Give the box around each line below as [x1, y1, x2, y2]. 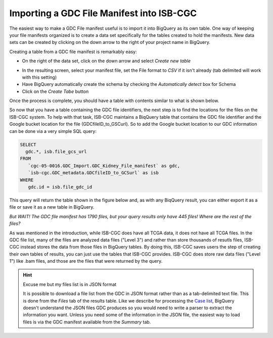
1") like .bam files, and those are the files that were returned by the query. [9, 258, 163, 264]
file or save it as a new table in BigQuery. [9, 204, 95, 210]
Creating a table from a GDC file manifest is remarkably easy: [9, 49, 137, 55]
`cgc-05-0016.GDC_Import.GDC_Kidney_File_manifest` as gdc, [28, 163, 180, 169]
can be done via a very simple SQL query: [9, 128, 97, 134]
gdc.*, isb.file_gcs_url [25, 149, 87, 154]
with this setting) [22, 74, 57, 80]
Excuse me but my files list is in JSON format [23, 281, 117, 287]
